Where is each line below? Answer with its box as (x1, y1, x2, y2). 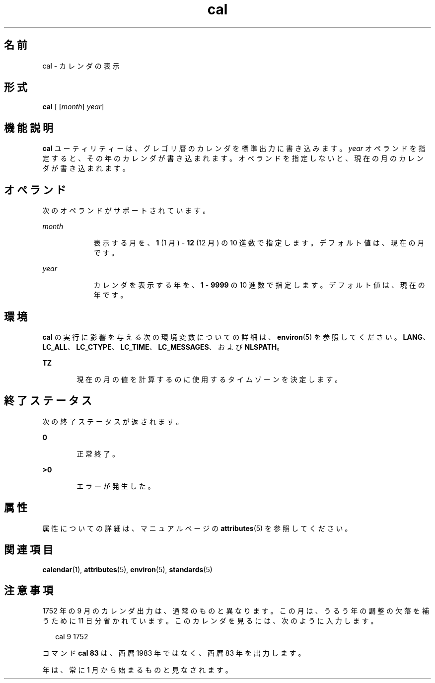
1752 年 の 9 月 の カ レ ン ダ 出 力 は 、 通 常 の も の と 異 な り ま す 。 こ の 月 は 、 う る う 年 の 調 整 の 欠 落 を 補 (42, 607, 429, 615)
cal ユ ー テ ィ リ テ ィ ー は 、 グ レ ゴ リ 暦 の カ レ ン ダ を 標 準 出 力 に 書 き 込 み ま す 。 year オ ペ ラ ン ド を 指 (42, 144, 426, 153)
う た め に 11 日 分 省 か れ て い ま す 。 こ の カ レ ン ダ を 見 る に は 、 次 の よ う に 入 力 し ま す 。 (42, 616, 378, 625)
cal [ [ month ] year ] (42, 102, 104, 111)
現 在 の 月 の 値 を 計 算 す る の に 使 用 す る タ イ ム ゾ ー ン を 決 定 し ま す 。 (76, 375, 342, 383)
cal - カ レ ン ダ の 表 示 (42, 61, 120, 70)
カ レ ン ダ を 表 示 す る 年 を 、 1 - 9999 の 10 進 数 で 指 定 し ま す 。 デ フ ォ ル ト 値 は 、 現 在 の (93, 281, 425, 290)
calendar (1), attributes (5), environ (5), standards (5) (42, 565, 213, 574)
